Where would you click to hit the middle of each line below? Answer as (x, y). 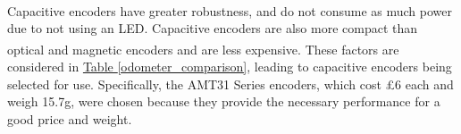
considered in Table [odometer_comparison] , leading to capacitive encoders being (230, 67)
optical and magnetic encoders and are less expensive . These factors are (203, 49)
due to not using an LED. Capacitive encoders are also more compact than (213, 28)
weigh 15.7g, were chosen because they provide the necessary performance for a (224, 101)
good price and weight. (70, 118)
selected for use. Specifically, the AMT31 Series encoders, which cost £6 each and (230, 84)
